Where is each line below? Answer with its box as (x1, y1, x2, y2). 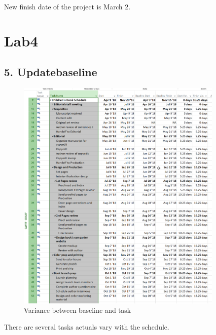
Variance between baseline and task (24, 305, 131, 315)
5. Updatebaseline (4, 64, 97, 80)
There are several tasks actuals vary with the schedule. (4, 321, 169, 332)
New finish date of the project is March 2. (4, 1, 131, 11)
